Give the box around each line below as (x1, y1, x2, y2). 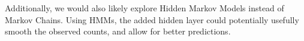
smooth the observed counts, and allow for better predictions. (5, 25, 231, 37)
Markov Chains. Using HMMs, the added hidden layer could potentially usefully (5, 13, 299, 26)
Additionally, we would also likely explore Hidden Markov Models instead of (5, 2, 284, 14)
